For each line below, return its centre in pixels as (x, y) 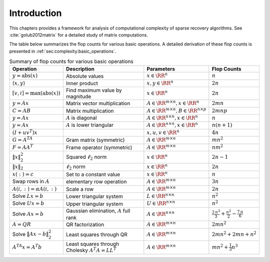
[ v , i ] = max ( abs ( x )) (36, 93)
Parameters (161, 69)
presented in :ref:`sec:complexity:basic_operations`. (63, 51)
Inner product (82, 84)
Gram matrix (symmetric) (95, 140)
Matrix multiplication (90, 111)
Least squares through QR (96, 234)
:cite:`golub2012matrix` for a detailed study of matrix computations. (79, 35)
